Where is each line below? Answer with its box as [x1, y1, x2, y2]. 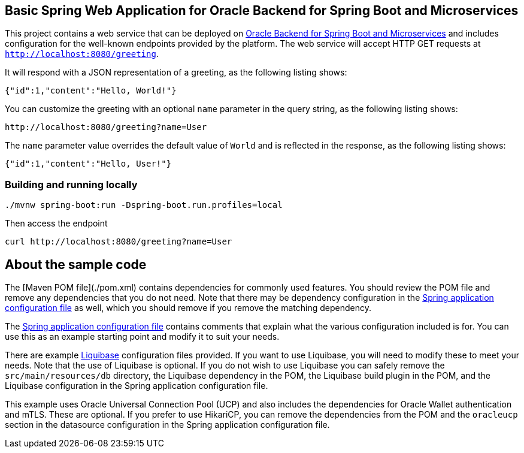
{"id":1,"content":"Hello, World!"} [5, 86, 177, 96]
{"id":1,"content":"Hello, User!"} [5, 159, 172, 169]
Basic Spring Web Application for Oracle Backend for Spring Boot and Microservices [5, 3, 519, 18]
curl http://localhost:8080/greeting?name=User [5, 237, 232, 247]
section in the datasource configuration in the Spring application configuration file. [5, 419, 330, 430]
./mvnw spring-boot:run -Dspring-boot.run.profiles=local [5, 200, 283, 210]
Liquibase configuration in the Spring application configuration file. [5, 380, 268, 391]
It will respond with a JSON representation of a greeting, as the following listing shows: [5, 67, 347, 78]
